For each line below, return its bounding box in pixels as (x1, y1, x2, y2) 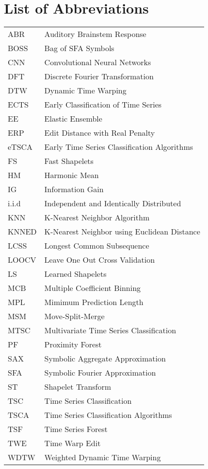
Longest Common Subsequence (44, 240, 149, 252)
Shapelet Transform (44, 381, 112, 393)
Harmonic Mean (44, 169, 99, 181)
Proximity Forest (44, 339, 102, 350)
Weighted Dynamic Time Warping (44, 451, 161, 463)
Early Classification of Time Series (44, 99, 162, 110)
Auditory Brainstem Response (44, 28, 146, 40)
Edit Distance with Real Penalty (44, 127, 155, 139)
